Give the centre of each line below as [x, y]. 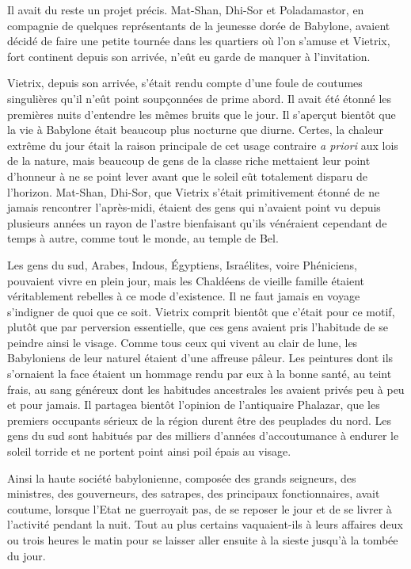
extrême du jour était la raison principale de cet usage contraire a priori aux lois [203, 145]
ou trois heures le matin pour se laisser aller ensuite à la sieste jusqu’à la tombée [203, 540]
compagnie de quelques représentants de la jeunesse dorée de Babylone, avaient [199, 25]
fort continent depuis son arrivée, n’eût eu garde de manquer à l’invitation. [189, 56]
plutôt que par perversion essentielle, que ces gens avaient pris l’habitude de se [198, 327]
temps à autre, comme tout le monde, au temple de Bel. [143, 238]
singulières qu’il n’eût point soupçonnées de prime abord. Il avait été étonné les [200, 98]
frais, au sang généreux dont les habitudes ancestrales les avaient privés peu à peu [206, 389]
